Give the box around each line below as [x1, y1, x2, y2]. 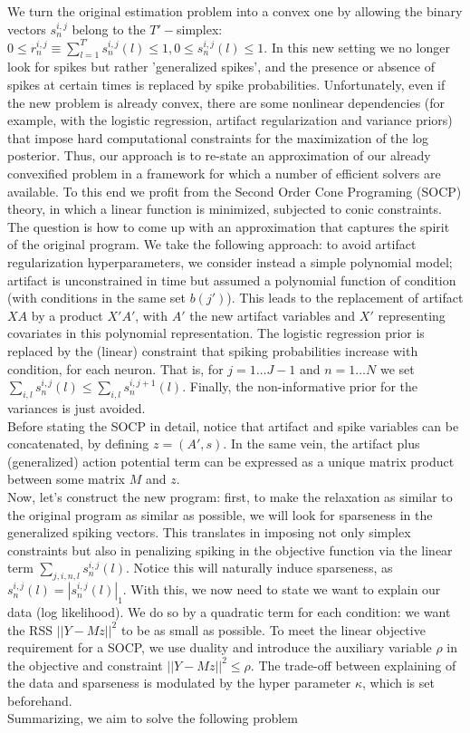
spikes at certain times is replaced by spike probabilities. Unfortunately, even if [7, 75, 446, 94]
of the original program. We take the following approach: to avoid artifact [7, 235, 417, 254]
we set [379, 359, 415, 378]
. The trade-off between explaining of [250, 655, 456, 674]
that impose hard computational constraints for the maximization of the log [7, 128, 429, 147]
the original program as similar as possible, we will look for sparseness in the [7, 505, 433, 524]
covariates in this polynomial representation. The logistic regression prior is [7, 323, 425, 342]
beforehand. [7, 690, 72, 709]
